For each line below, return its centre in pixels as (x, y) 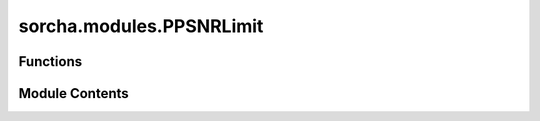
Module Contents (73, 93)
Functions (50, 61)
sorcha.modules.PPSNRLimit (141, 26)
